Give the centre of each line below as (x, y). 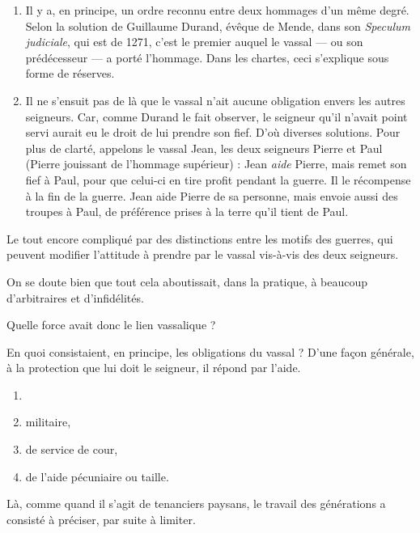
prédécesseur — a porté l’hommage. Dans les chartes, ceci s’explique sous (207, 57)
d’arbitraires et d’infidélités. (75, 297)
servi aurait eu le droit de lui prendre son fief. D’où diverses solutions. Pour (213, 132)
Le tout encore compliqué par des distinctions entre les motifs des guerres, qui (200, 238)
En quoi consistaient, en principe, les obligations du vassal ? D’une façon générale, (210, 351)
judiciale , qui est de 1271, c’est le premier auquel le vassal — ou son (194, 42)
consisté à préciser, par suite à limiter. (101, 519)
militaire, (48, 422)
